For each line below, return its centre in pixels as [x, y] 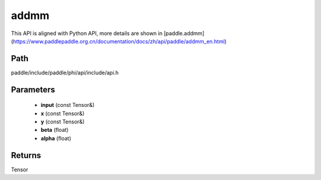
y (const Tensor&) [63, 122]
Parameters [33, 89]
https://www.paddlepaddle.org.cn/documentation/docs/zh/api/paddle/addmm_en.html [119, 41]
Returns [26, 155]
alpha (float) [56, 138]
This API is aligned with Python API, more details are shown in [87, 33]
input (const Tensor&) [68, 105]
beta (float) [55, 130]
